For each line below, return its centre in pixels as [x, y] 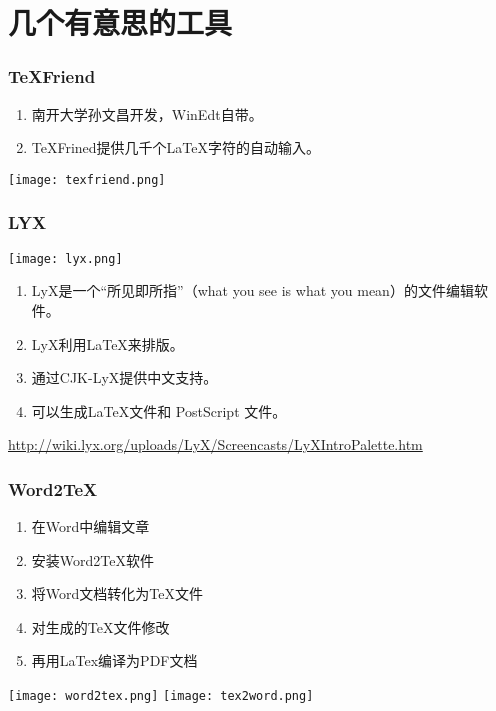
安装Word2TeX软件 [92, 559]
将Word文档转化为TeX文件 [117, 593]
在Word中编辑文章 [90, 526]
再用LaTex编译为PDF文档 [114, 660]
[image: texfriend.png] [87, 179]
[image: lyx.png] [65, 258]
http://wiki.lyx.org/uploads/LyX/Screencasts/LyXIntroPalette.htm [215, 444]
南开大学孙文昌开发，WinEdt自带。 [147, 113]
